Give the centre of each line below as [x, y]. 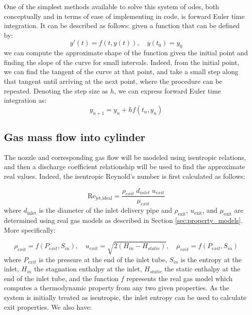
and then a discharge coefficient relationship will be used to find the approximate [125, 166]
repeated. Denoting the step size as [56, 90]
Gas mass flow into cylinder [75, 136]
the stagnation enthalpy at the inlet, [88, 269]
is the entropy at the [211, 259]
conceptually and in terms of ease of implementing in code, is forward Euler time [124, 16]
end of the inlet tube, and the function [61, 278]
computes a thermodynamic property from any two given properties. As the [117, 288]
